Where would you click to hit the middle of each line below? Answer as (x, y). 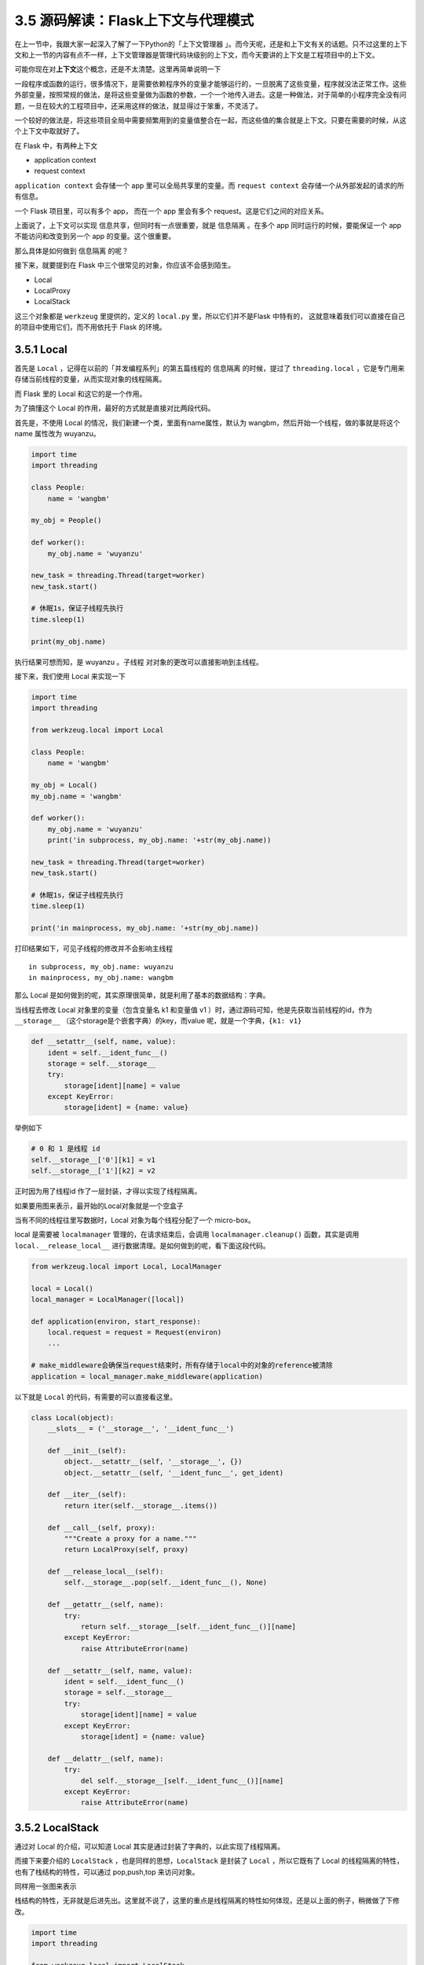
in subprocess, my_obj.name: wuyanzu (101, 966)
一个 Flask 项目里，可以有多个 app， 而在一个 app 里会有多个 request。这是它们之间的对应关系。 (172, 211)
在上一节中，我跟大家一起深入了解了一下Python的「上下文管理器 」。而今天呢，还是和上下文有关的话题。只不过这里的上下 (211, 44)
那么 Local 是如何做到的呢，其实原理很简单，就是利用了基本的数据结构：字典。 (142, 995)
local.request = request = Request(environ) (135, 1333)
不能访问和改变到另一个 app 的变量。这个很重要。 (95, 237)
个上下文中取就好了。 (49, 131)
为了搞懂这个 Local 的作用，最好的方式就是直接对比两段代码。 (115, 408)
